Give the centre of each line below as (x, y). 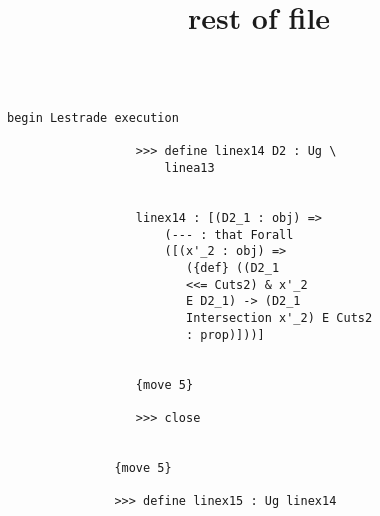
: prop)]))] (225, 334)
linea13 (189, 168)
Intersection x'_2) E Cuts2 (279, 317)
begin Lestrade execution (93, 118)
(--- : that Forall (229, 234)
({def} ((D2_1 (232, 267)
